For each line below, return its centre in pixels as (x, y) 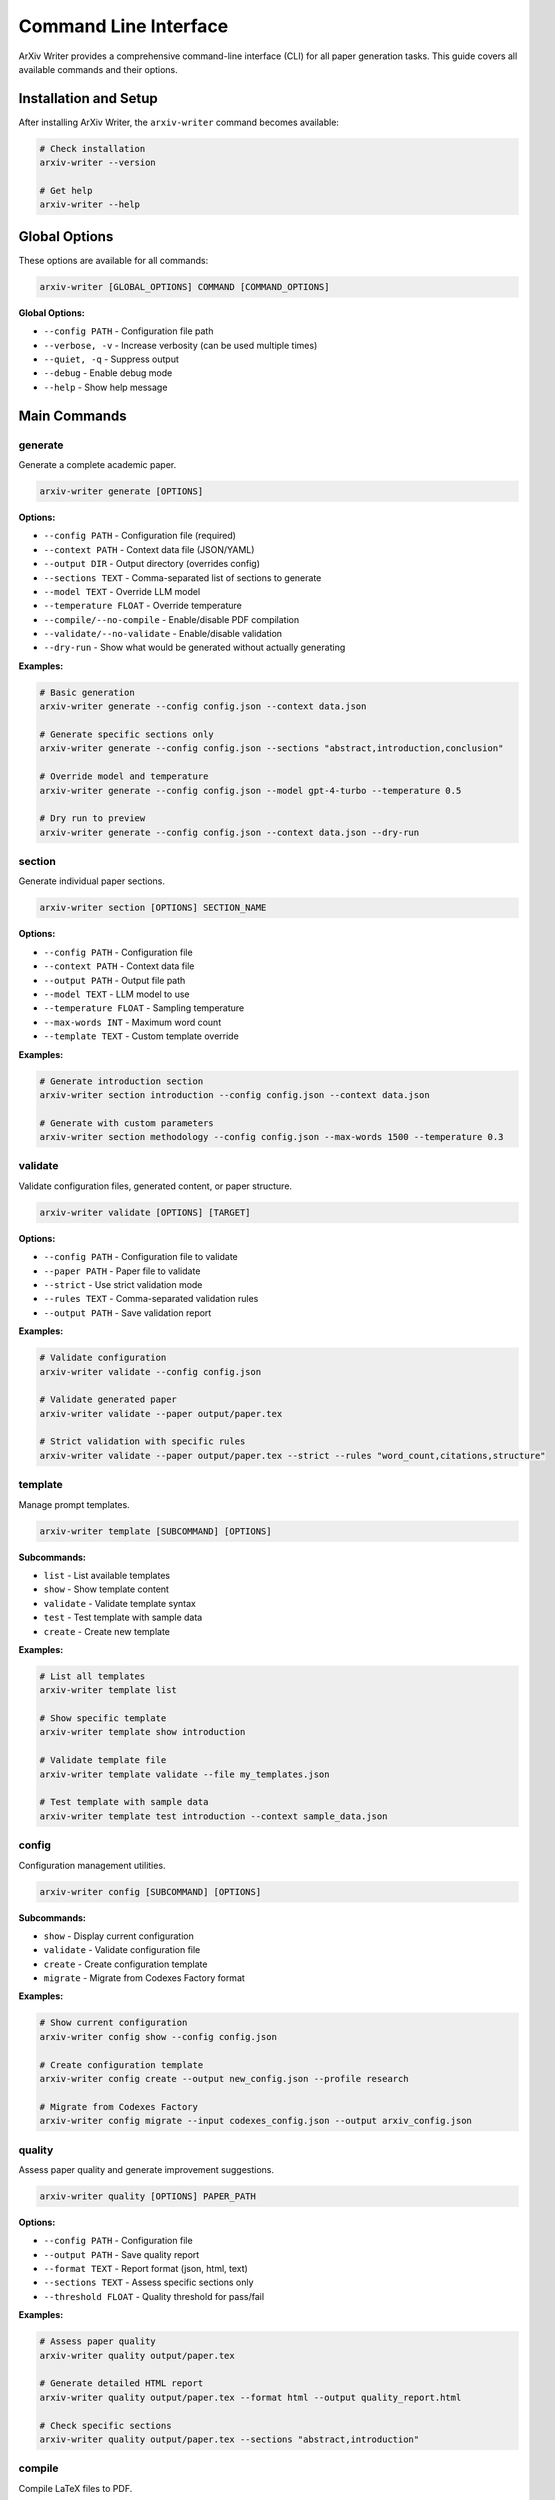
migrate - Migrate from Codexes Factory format (144, 1978)
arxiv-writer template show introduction (142, 1732)
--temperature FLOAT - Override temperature (142, 606)
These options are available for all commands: (113, 260)
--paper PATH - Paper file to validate (122, 1271)
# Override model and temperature (124, 776)
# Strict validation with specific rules (142, 1441)
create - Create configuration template (125, 1964)
